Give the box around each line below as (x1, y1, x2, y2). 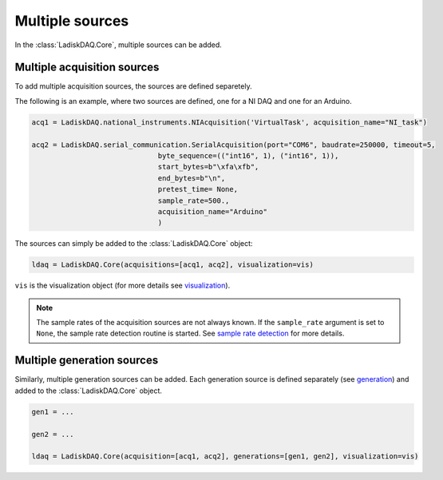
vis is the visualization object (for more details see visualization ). (14, 280, 231, 291)
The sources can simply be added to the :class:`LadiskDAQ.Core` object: (14, 239, 253, 248)
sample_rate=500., (157, 196, 230, 205)
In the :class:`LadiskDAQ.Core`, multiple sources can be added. (14, 40, 223, 50)
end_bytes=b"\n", (157, 173, 226, 183)
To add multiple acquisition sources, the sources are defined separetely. (14, 81, 252, 91)
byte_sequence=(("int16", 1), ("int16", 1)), (157, 152, 339, 160)
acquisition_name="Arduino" (157, 207, 267, 216)
